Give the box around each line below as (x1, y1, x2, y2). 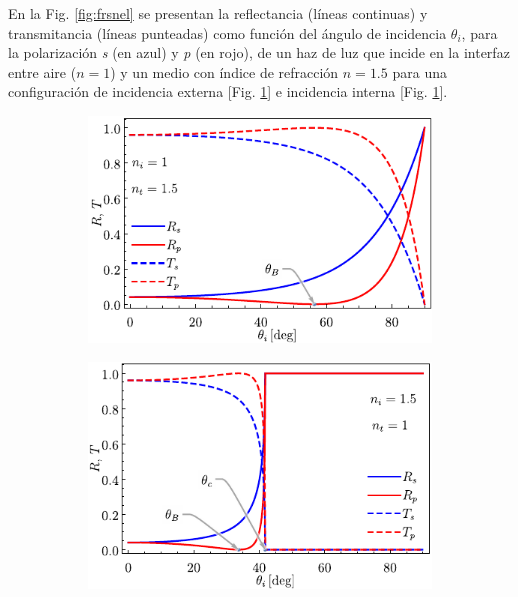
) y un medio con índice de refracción (110, 61, 339, 82)
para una (392, 61, 447, 82)
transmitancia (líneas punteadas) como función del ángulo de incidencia (8, 22, 447, 43)
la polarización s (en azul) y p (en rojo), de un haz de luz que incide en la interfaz (8, 42, 510, 63)
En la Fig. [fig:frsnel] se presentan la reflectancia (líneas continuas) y (8, 3, 428, 23)
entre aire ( (8, 61, 77, 82)
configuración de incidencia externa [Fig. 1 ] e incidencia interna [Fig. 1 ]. (8, 81, 448, 102)
